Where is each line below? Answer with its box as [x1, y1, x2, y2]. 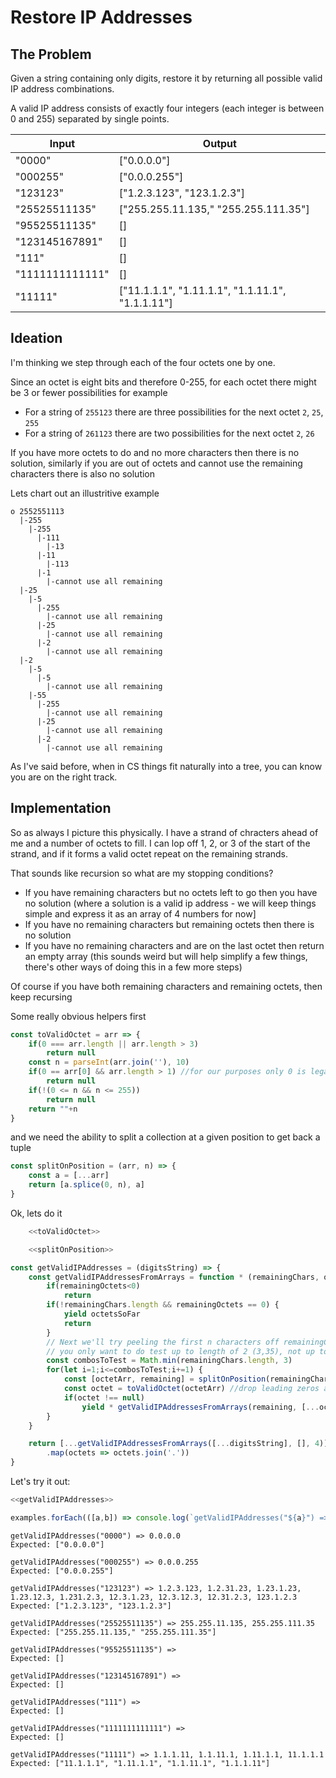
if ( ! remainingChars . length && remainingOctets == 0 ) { [46, 1300, 280, 1310]
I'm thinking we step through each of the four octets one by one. [10, 356, 276, 368]
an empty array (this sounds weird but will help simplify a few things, [24, 950, 308, 962]
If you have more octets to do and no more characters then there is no [10, 446, 300, 458]
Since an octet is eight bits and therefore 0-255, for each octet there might [10, 376, 317, 388]
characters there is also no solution [10, 467, 156, 480]
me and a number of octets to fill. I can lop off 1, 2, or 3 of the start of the [10, 837, 311, 849]
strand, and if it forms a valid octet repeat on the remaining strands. [10, 847, 289, 860]
